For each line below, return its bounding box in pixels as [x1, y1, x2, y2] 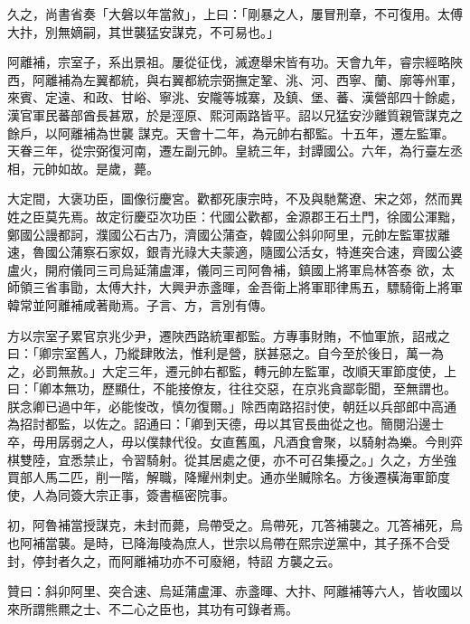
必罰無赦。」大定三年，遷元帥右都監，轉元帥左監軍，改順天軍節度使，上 [32, 361, 456, 380]
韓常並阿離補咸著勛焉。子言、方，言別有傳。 [7, 295, 273, 314]
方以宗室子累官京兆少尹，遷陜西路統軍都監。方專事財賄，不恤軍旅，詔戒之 [7, 326, 450, 345]
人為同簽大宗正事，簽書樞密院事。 [32, 485, 235, 504]
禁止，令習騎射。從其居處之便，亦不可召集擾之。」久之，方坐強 [82, 449, 456, 468]
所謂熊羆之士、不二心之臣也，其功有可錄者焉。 [19, 599, 298, 618]
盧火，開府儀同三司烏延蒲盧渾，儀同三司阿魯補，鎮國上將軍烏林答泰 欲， [7, 260, 442, 279]
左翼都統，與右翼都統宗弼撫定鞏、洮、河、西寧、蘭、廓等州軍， [82, 70, 463, 89]
